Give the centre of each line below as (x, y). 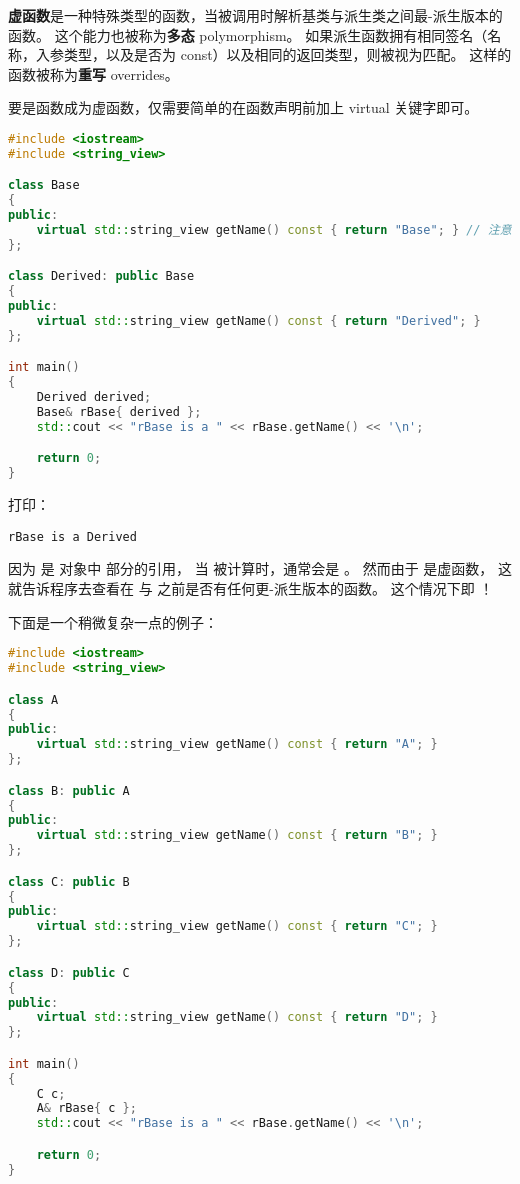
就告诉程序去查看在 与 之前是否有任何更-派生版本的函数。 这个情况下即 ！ (251, 588)
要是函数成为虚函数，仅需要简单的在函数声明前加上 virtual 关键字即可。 (243, 107)
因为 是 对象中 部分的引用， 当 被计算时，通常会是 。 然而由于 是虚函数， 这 (260, 568)
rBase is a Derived (72, 536)
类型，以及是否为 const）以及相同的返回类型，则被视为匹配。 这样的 (287, 54)
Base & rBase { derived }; (119, 412)
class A (33, 699)
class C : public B (69, 881)
